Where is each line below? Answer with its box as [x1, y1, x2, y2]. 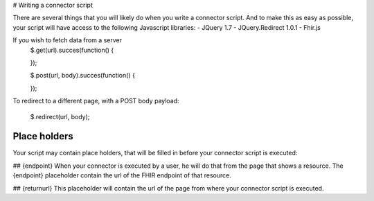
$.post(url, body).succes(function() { [30, 71, 135, 80]
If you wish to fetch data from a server [12, 36, 123, 44]
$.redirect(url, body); [30, 112, 90, 121]
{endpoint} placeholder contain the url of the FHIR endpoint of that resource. [12, 171, 231, 180]
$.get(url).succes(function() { [30, 46, 114, 54]
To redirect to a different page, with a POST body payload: [12, 97, 179, 105]
